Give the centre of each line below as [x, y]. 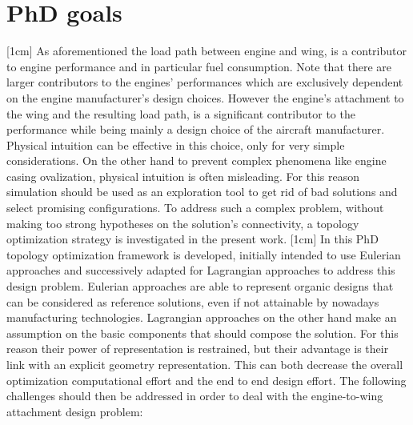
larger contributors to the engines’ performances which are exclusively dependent [205, 82]
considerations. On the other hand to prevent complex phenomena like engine [196, 160]
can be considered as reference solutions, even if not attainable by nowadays [193, 301]
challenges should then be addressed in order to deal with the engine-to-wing [195, 396]
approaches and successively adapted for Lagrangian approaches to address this [201, 270]
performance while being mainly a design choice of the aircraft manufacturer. [196, 129]
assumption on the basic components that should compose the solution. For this [202, 333]
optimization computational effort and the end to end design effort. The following [206, 380]
